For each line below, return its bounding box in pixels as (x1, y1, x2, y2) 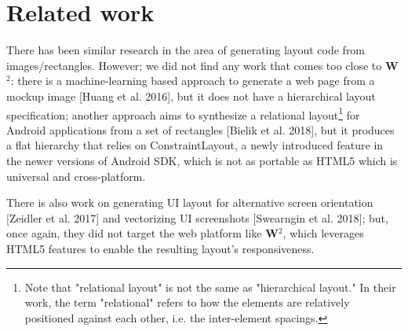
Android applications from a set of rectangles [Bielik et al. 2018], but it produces (6, 121, 395, 138)
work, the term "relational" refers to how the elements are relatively (24, 294, 350, 311)
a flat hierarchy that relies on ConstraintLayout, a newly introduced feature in (6, 137, 384, 153)
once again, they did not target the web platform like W (6, 225, 279, 241)
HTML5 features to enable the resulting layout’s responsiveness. (6, 240, 315, 256)
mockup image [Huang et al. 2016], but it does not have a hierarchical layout (6, 87, 376, 104)
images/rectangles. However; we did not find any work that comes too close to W (6, 57, 399, 73)
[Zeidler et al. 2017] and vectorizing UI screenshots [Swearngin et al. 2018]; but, (6, 209, 388, 226)
